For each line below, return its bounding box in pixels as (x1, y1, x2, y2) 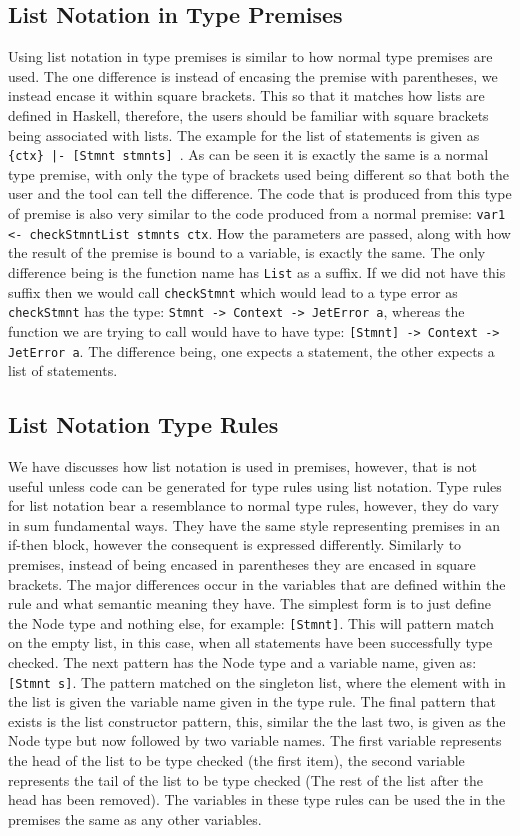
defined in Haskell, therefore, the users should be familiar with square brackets (8, 104, 489, 125)
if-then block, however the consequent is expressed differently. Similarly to (8, 534, 462, 555)
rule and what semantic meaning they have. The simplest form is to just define (8, 593, 492, 614)
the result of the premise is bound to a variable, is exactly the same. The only (8, 242, 486, 263)
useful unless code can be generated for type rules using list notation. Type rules (8, 475, 502, 496)
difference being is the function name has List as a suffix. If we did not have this (8, 261, 506, 282)
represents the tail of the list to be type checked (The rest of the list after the (8, 769, 483, 790)
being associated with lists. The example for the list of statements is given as (8, 124, 480, 145)
